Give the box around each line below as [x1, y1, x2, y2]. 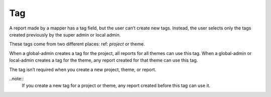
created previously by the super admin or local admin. [9, 31, 121, 37]
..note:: [9, 75, 24, 81]
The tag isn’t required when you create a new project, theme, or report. [9, 66, 157, 72]
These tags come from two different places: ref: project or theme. [9, 41, 145, 47]
